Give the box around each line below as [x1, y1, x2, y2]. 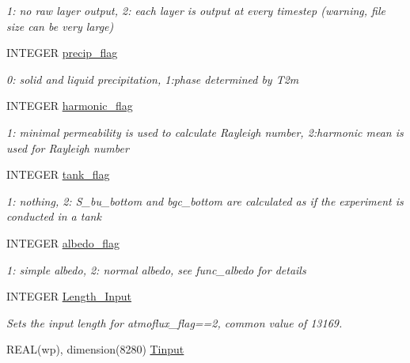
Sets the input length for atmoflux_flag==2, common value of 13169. [6, 314, 343, 331]
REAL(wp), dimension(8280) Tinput [6, 341, 184, 357]
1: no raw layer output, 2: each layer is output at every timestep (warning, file [6, 2, 385, 18]
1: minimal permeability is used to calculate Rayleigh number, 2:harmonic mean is [6, 123, 404, 140]
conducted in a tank [6, 208, 101, 225]
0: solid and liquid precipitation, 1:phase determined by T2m [6, 70, 299, 87]
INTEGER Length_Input [6, 288, 132, 304]
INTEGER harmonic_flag [6, 97, 133, 114]
